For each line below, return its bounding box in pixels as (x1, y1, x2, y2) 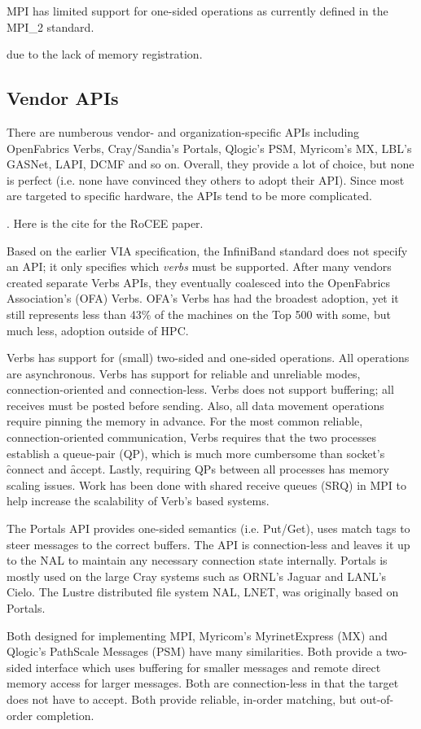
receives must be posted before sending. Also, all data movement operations (7, 396, 384, 413)
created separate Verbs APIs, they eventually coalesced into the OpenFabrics (7, 273, 391, 290)
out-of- (360, 690, 394, 707)
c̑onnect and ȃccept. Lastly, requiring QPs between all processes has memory (7, 461, 389, 478)
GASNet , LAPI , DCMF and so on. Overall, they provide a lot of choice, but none (7, 155, 414, 172)
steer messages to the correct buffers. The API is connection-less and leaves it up (7, 535, 410, 552)
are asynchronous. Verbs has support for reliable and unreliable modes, (7, 364, 361, 382)
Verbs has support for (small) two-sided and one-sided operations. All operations (7, 349, 410, 366)
